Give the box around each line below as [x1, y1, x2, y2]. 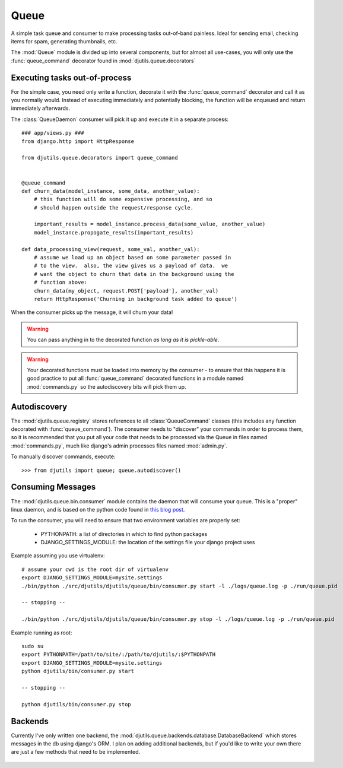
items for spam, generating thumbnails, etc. [11, 37, 118, 45]
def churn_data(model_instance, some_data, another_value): [21, 188, 200, 194]
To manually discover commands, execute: [11, 453, 116, 460]
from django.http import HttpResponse [21, 138, 135, 145]
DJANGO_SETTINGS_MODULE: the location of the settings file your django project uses [40, 539, 255, 546]
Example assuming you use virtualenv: [11, 552, 105, 559]
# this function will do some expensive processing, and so [33, 196, 213, 203]
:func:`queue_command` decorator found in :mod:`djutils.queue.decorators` [11, 57, 196, 64]
